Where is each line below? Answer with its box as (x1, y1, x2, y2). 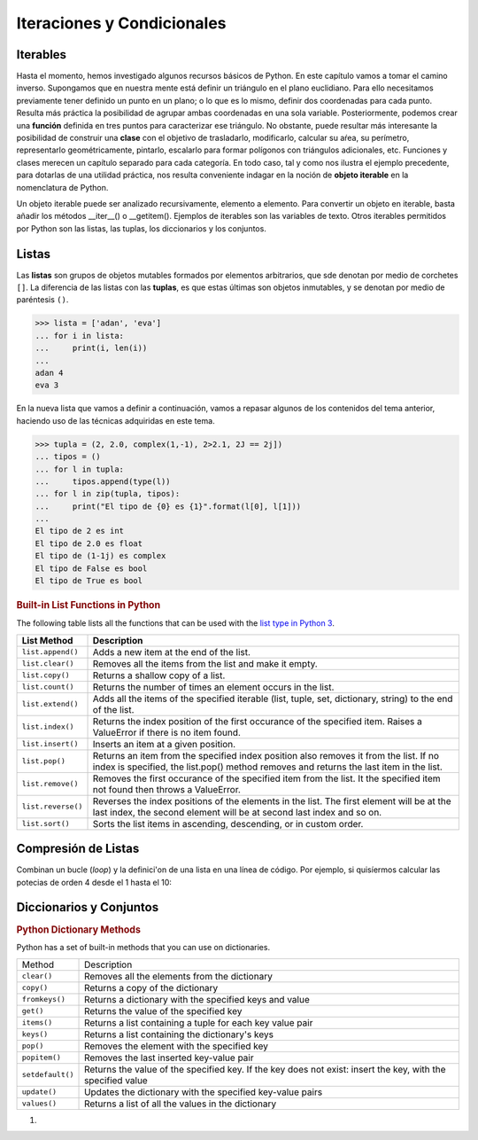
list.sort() (21, 819, 70, 829)
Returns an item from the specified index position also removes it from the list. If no (92, 749, 440, 761)
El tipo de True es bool (35, 576, 143, 586)
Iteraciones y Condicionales (16, 13, 227, 33)
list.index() (21, 722, 74, 731)
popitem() (21, 1053, 62, 1063)
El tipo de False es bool (35, 563, 148, 574)
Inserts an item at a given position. (92, 738, 236, 750)
